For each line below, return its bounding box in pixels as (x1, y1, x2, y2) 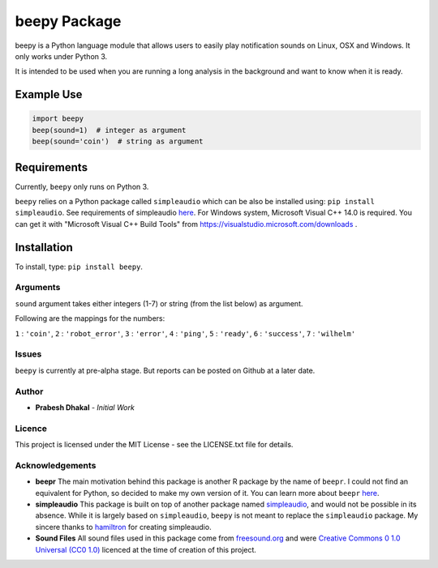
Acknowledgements (15, 459, 97, 471)
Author (15, 386, 44, 397)
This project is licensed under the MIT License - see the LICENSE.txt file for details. (15, 440, 294, 450)
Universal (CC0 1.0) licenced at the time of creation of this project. (35, 545, 257, 554)
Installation (15, 240, 73, 254)
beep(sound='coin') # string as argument (32, 137, 204, 146)
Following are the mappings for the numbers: (15, 314, 165, 323)
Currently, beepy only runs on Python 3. (15, 182, 149, 191)
